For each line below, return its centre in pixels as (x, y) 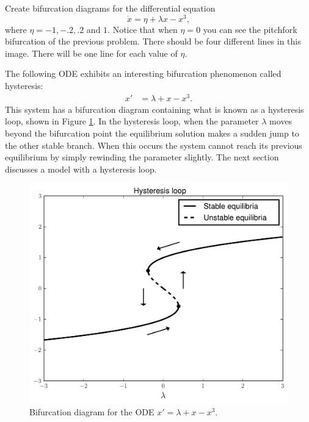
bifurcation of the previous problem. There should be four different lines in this (153, 41)
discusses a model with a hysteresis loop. (81, 169)
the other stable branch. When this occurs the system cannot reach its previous (154, 145)
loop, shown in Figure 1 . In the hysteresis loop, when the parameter (132, 121)
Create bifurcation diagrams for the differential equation (110, 8)
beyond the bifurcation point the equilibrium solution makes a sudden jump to (152, 133)
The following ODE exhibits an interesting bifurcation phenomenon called (143, 73)
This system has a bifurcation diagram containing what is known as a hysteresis (154, 109)
